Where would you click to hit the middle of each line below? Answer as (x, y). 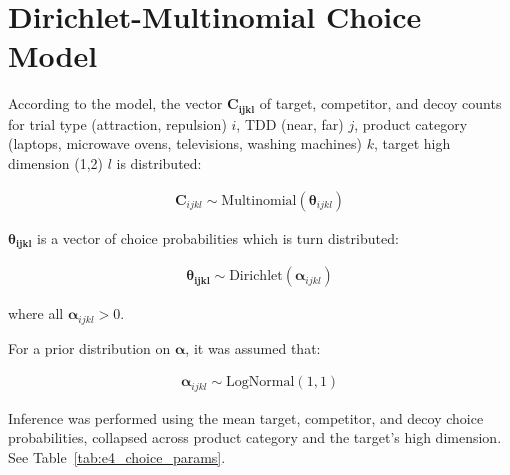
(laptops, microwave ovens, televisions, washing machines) (185, 143)
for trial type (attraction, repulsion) (117, 123)
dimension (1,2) (55, 162)
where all (36, 313)
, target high (412, 143)
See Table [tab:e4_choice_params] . (117, 456)
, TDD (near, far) (290, 123)
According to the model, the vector (115, 103)
